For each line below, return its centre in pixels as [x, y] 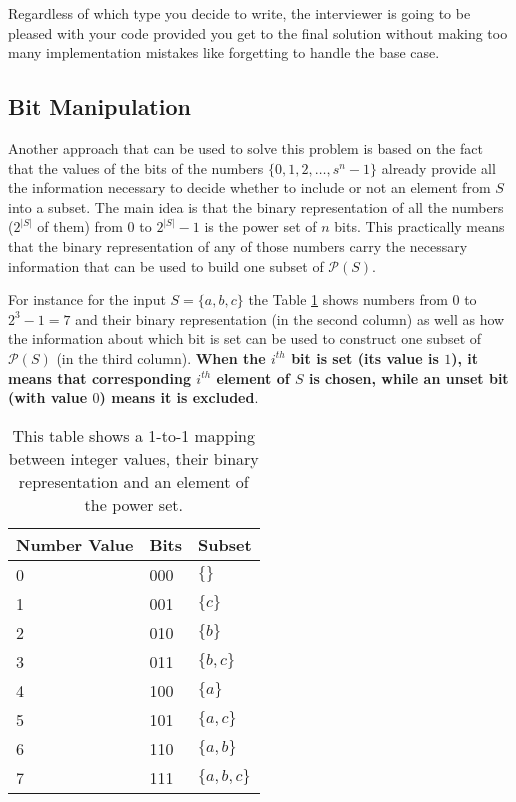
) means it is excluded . [179, 397]
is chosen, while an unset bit [408, 377]
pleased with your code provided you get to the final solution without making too [258, 32]
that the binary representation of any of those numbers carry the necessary [238, 245]
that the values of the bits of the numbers [136, 167]
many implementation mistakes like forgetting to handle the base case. [224, 52]
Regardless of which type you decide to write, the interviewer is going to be [239, 13]
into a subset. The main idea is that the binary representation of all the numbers [256, 206]
